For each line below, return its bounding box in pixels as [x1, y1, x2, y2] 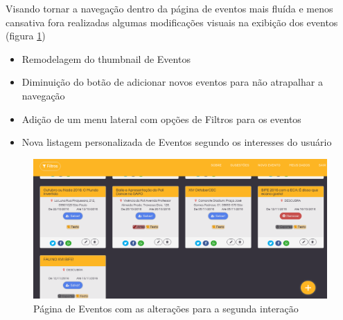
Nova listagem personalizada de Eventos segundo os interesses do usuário [21, 135, 332, 149]
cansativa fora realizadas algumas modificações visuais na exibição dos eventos [6, 15, 338, 29]
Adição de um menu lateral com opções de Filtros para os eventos [21, 111, 301, 126]
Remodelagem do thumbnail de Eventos [21, 51, 191, 66]
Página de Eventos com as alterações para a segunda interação [33, 301, 299, 315]
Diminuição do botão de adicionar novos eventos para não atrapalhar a [21, 75, 323, 89]
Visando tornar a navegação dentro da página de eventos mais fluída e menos [6, 1, 333, 15]
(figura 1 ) [6, 28, 46, 43]
